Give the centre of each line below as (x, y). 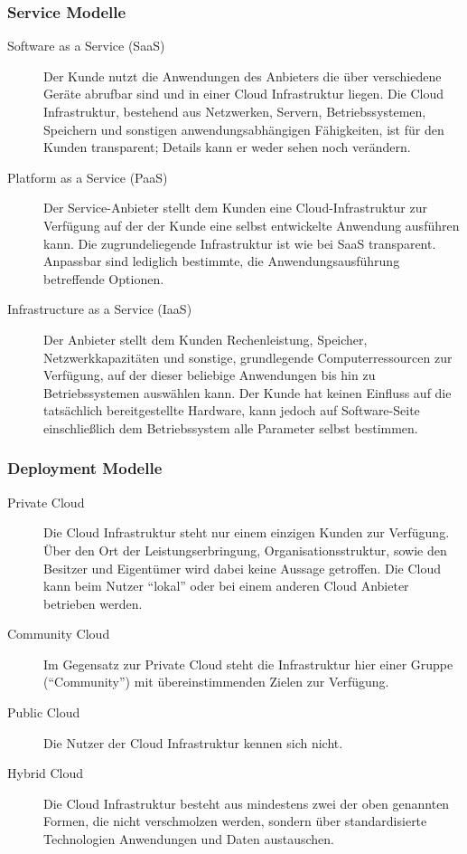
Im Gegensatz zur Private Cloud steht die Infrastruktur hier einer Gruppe (248, 664)
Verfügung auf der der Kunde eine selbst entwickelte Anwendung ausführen (252, 225)
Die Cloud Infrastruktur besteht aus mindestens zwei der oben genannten (247, 803)
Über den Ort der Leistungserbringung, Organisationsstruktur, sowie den (245, 550)
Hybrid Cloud (46, 773)
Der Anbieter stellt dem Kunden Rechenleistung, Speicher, (205, 339)
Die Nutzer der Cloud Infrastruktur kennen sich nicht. (193, 742)
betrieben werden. (93, 603)
